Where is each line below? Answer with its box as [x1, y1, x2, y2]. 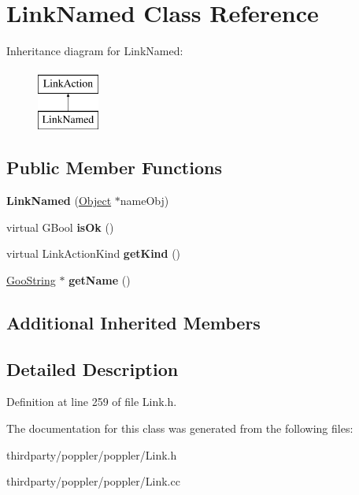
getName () [68, 271, 131, 288]
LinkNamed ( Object [6, 192, 112, 209]
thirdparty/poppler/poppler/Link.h [6, 446, 177, 463]
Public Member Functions [6, 155, 222, 180]
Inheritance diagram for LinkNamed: [6, 43, 183, 59]
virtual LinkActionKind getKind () [6, 245, 181, 262]
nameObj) [120, 192, 169, 209]
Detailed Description [6, 356, 179, 381]
